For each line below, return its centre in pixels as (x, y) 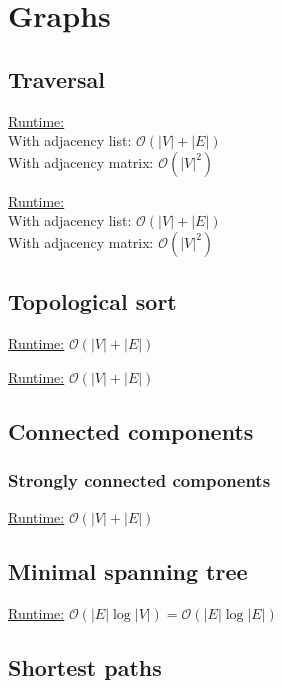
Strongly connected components (139, 480)
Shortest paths (85, 667)
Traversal (56, 78)
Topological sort (92, 301)
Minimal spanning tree (128, 571)
